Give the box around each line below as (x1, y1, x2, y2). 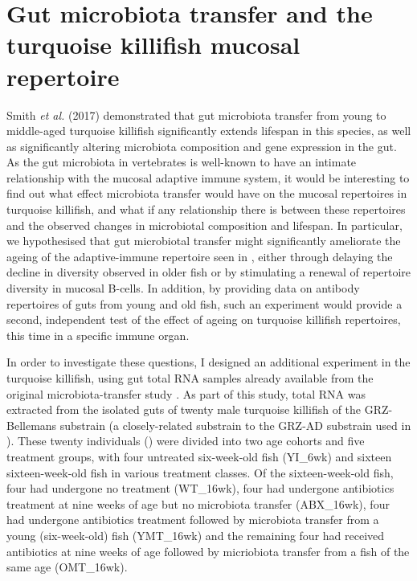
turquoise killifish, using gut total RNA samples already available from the (6, 370, 374, 386)
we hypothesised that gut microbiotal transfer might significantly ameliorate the (6, 232, 401, 249)
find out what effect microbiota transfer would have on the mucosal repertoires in (6, 185, 407, 202)
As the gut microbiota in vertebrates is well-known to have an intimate (6, 153, 357, 170)
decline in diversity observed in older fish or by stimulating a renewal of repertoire (6, 264, 411, 280)
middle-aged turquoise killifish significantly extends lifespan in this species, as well (6, 122, 411, 139)
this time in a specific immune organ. (6, 326, 190, 343)
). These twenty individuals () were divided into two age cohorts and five (6, 432, 365, 449)
